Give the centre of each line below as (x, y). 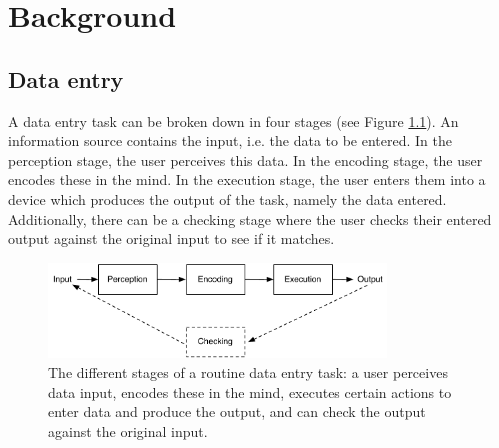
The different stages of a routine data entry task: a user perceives (248, 372)
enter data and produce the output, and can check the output (237, 411)
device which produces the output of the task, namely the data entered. (227, 198)
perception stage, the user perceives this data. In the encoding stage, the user (245, 159)
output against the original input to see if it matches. (171, 238)
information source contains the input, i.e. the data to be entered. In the (230, 140)
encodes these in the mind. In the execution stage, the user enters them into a (247, 179)
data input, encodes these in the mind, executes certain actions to (250, 391)
